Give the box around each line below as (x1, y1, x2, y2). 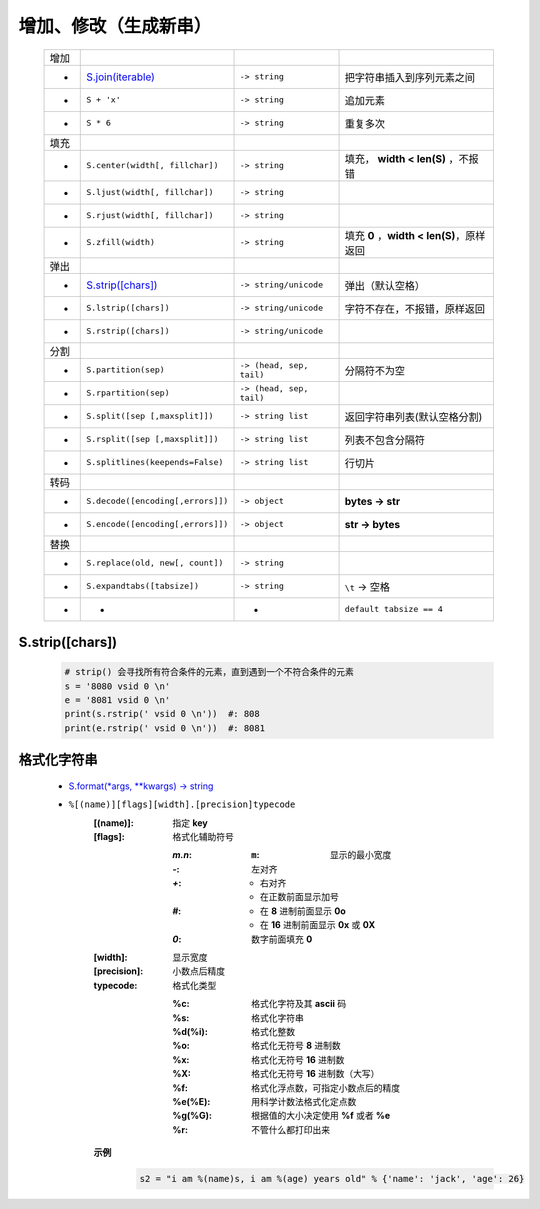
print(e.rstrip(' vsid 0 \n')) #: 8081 (64, 722, 265, 734)
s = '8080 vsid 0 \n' (64, 680, 171, 692)
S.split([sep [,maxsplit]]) (86, 411, 214, 422)
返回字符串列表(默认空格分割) (344, 410, 483, 424)
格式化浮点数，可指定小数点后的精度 (251, 1081, 400, 1094)
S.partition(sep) (86, 365, 165, 375)
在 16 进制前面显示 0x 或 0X (260, 919, 376, 931)
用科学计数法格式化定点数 (251, 1095, 357, 1107)
